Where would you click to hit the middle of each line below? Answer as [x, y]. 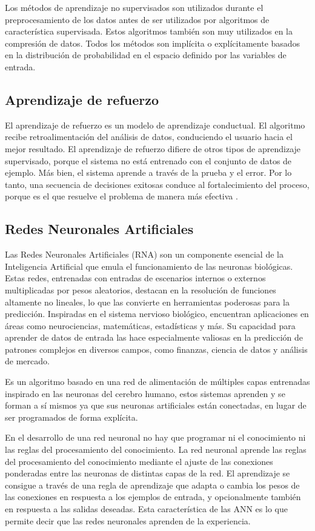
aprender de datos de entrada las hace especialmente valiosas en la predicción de [154, 337]
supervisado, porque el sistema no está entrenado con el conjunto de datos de [148, 160]
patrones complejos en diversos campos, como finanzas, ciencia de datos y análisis [156, 349]
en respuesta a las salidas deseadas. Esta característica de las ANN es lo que [146, 509]
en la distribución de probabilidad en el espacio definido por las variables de [146, 55]
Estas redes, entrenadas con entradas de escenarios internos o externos [135, 278]
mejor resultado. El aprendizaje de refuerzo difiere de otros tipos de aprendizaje [153, 148]
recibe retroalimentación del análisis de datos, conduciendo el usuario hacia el [149, 137]
